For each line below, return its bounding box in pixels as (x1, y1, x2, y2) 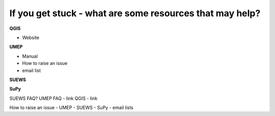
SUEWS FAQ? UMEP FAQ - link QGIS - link (9, 95, 98, 101)
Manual (22, 53, 38, 59)
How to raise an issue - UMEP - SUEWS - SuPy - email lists (9, 104, 133, 111)
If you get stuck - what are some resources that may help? (9, 8, 261, 19)
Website (22, 34, 40, 41)
